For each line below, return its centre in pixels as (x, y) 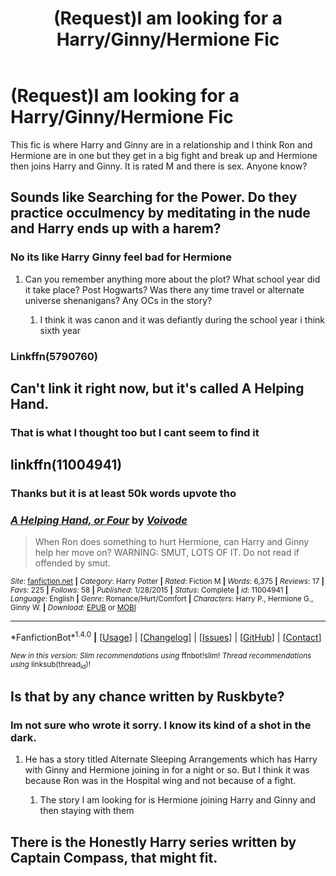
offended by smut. (72, 563)
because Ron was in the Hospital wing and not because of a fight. (160, 781)
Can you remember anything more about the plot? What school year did (172, 279)
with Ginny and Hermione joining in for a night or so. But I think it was (167, 770)
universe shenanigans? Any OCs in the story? (118, 300)
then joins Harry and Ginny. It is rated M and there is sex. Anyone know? (159, 166)
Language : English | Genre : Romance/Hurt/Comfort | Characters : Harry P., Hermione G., (162, 599)
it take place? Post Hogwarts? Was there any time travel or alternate (164, 289)
